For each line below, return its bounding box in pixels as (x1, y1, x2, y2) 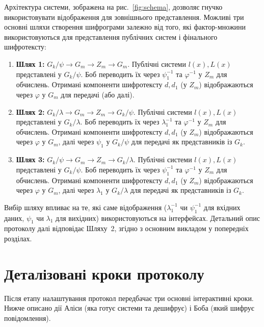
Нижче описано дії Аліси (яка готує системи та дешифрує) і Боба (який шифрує (4, 303, 254, 313)
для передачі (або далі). (61, 89, 135, 99)
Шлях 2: (16, 106, 45, 117)
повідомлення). (4, 312, 51, 323)
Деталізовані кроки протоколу (4, 263, 204, 284)
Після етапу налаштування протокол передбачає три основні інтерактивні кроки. (4, 292, 254, 303)
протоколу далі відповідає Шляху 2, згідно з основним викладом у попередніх (4, 223, 249, 234)
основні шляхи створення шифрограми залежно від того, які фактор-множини (4, 21, 246, 32)
